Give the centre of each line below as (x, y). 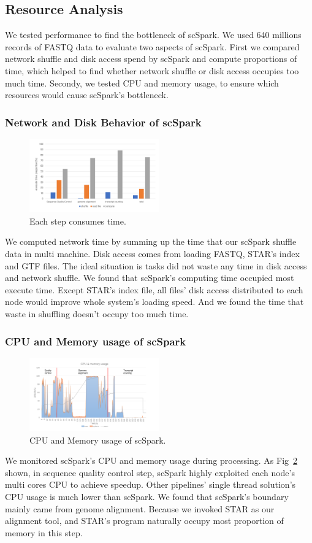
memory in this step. (44, 532)
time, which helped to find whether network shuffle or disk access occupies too (152, 70)
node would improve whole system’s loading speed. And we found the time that (154, 302)
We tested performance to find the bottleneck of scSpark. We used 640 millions (153, 35)
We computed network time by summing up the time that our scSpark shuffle (151, 241)
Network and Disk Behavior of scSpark (103, 122)
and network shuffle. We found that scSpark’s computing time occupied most (150, 278)
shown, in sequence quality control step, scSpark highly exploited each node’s (150, 472)
